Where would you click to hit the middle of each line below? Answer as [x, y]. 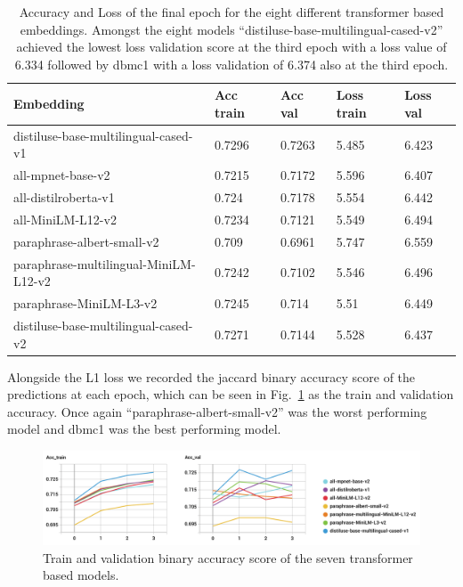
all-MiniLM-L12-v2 [65, 219]
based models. [81, 575]
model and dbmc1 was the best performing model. [144, 429]
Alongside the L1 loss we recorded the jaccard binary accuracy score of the [211, 376]
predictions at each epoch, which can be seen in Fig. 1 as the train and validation [231, 394]
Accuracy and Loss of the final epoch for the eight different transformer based [231, 12]
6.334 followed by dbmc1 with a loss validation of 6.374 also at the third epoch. [231, 64]
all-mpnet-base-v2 [62, 175]
